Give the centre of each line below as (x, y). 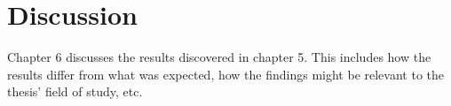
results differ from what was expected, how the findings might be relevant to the (225, 74)
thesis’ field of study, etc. (75, 91)
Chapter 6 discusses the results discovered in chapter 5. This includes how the (219, 57)
